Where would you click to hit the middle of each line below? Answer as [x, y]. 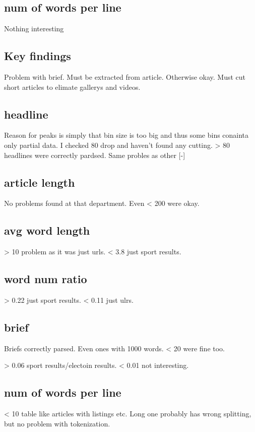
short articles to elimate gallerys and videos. [72, 87]
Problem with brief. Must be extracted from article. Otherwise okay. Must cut [125, 77]
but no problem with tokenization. [57, 423]
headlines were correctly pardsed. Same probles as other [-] [95, 155]
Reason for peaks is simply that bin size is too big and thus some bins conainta [126, 135]
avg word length [47, 230]
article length [40, 182]
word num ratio [46, 279]
